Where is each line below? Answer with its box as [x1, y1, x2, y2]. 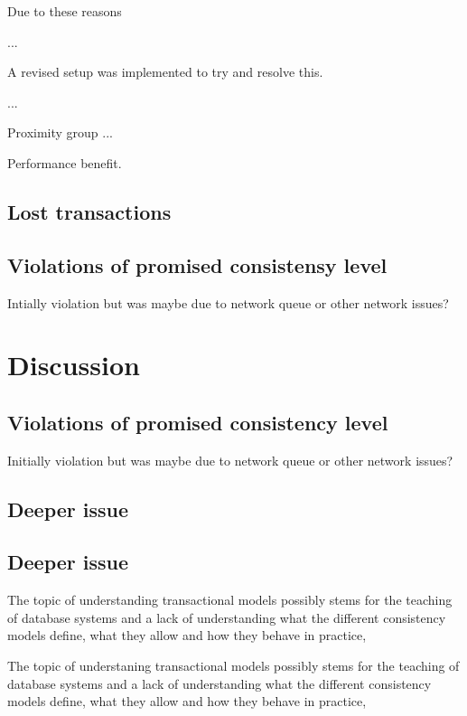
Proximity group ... [7, 123, 113, 142]
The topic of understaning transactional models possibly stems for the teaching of [7, 656, 460, 675]
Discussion [7, 346, 140, 383]
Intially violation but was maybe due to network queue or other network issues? [7, 293, 449, 312]
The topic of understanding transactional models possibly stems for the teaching [7, 590, 453, 609]
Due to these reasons [7, 2, 122, 20]
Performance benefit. [7, 153, 122, 172]
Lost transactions [7, 197, 172, 225]
